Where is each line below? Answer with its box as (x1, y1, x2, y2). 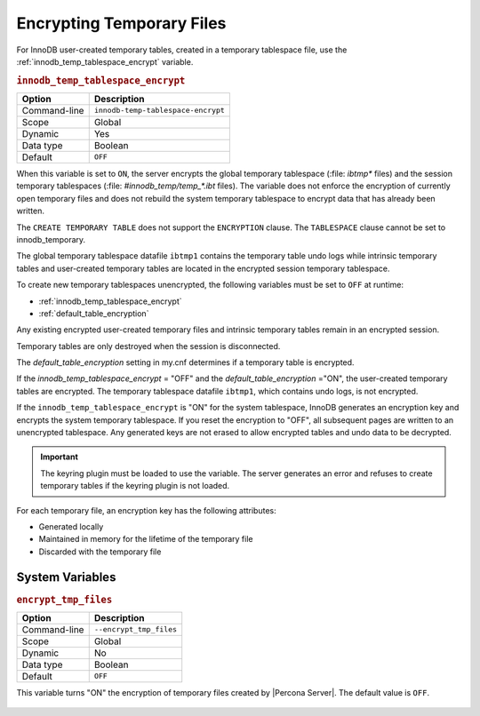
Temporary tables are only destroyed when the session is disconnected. (16, 340, 281, 351)
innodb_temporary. (16, 234, 86, 244)
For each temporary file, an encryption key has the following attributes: (16, 505, 276, 515)
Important (40, 451, 79, 462)
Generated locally (38, 521, 104, 532)
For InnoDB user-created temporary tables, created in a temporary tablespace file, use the (16, 44, 348, 55)
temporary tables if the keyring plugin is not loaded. (40, 481, 230, 491)
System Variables (16, 569, 116, 585)
